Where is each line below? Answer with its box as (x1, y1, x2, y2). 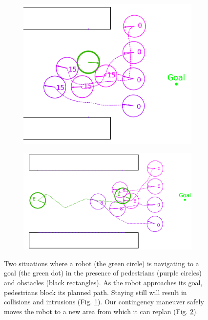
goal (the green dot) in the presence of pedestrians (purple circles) (4, 268, 202, 278)
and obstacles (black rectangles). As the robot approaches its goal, (4, 277, 203, 288)
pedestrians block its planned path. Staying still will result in (4, 287, 187, 297)
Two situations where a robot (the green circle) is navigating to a (4, 258, 199, 268)
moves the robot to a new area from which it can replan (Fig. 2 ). (4, 306, 198, 316)
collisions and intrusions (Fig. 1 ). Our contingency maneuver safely (4, 297, 204, 307)
